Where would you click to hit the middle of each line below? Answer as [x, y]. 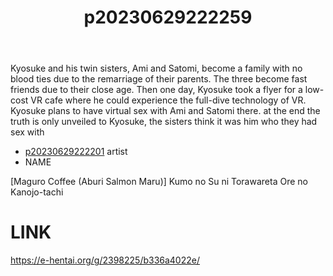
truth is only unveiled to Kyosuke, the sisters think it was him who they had [164, 122]
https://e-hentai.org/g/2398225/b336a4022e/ [105, 260]
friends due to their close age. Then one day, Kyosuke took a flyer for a [156, 90]
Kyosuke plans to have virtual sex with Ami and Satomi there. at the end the [165, 111]
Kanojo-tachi [37, 192]
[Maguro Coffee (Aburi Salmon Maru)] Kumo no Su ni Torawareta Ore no [159, 182]
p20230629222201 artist [76, 152]
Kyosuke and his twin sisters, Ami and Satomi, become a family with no [156, 68]
